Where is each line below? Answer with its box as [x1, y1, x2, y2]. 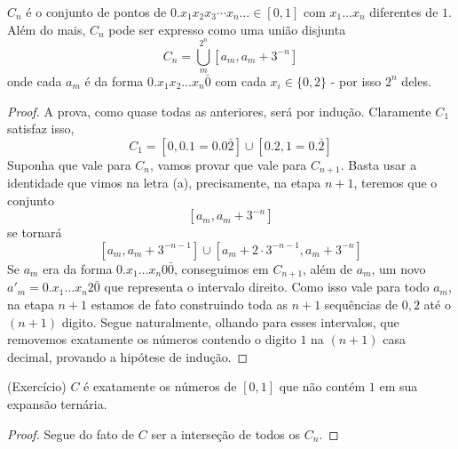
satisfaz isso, [7, 119, 75, 138]
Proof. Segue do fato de [7, 424, 135, 443]
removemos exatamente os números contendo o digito [7, 330, 296, 349]
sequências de [324, 295, 399, 313]
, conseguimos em [174, 259, 269, 277]
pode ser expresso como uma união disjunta [108, 20, 346, 38]
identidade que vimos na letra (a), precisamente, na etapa [7, 173, 321, 192]
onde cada [7, 71, 62, 90]
